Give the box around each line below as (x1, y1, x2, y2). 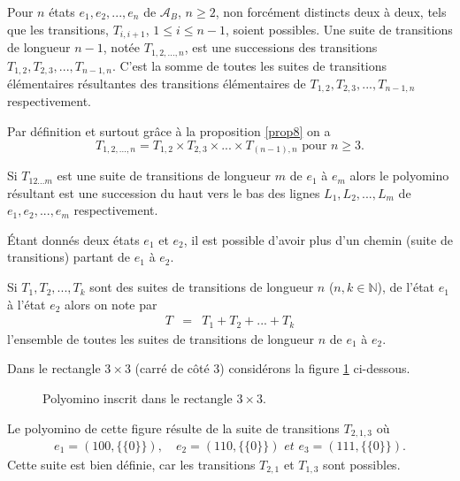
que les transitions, (7, 19, 109, 38)
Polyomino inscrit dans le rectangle (42, 388, 233, 407)
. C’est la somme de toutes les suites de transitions (111, 56, 387, 74)
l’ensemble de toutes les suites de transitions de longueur (7, 329, 315, 347)
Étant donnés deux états (7, 230, 140, 248)
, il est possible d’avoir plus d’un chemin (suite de (183, 230, 453, 248)
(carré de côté (134, 359, 210, 378)
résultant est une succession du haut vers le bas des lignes (7, 183, 320, 202)
